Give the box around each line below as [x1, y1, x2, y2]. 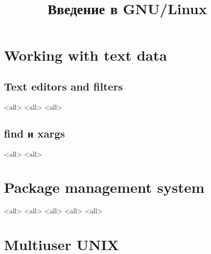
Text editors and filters [4, 78, 123, 93]
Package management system [4, 177, 205, 197]
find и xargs [4, 125, 65, 140]
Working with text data [4, 45, 167, 65]
